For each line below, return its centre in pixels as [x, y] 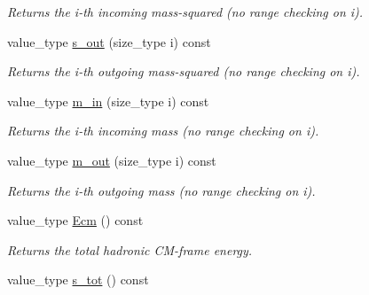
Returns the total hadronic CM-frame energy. [130, 249]
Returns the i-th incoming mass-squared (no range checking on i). [185, 12]
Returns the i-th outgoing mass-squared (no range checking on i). [184, 71]
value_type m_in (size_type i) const [108, 101]
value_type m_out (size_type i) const [112, 160]
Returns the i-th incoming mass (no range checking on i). [163, 131]
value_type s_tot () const [78, 279]
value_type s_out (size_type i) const [109, 41]
